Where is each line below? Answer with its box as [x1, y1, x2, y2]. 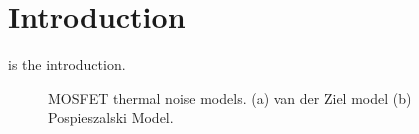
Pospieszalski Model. [48, 107, 174, 128]
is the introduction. [8, 54, 126, 75]
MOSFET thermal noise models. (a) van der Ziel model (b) [48, 87, 412, 108]
